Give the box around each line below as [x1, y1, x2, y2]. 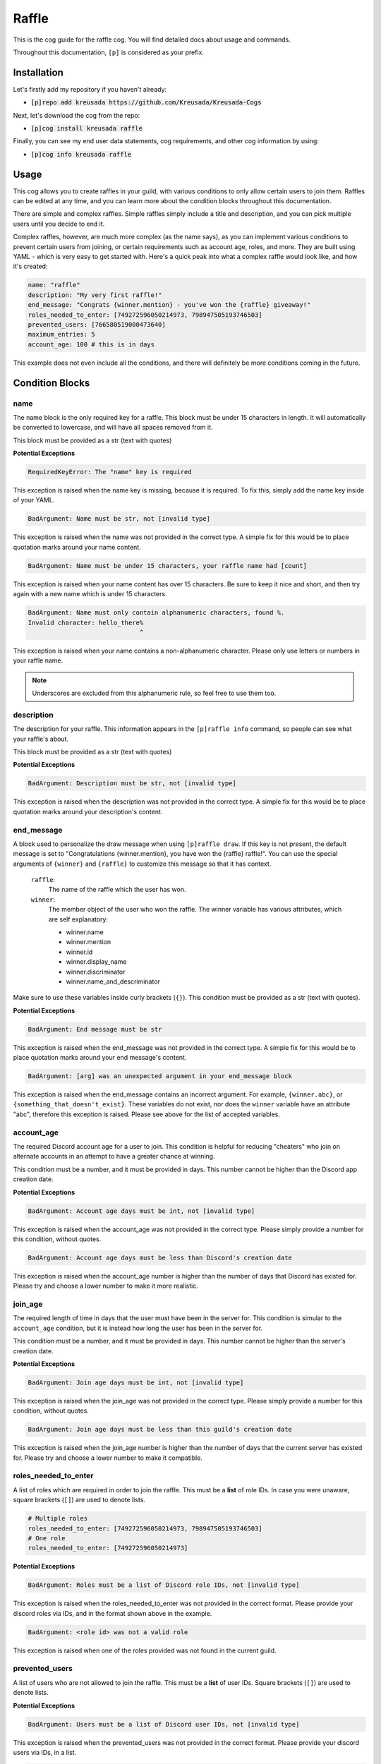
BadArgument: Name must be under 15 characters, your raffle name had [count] [28, 562, 307, 569]
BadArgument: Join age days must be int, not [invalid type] [28, 1378, 244, 1387]
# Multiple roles [28, 1514, 88, 1523]
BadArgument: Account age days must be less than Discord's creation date [28, 1253, 293, 1262]
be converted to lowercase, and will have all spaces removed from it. [13, 423, 213, 432]
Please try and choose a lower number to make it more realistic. [13, 1281, 199, 1291]
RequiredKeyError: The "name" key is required [28, 468, 192, 476]
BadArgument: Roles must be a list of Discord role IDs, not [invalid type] [28, 1581, 300, 1589]
